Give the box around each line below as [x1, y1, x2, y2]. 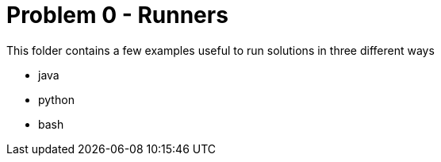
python [38, 92, 75, 106]
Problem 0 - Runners [6, 2, 228, 29]
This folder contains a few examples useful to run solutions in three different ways [6, 43, 435, 57]
